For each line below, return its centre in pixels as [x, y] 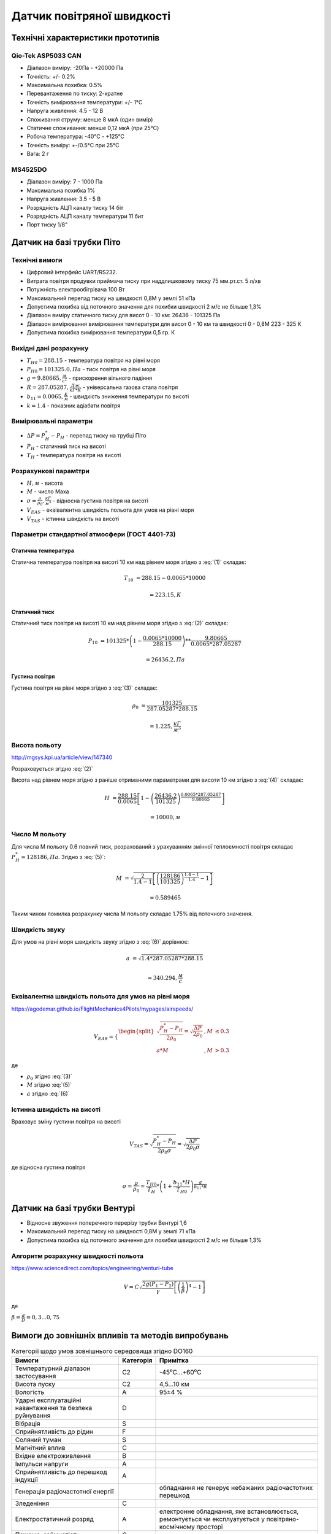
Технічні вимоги [37, 260]
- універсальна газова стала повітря [130, 387]
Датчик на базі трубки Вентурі [73, 1208]
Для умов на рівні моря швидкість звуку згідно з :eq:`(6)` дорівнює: [100, 942]
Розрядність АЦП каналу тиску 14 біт [75, 207]
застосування [36, 1376]
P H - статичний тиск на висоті [67, 447]
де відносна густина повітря [48, 1167]
